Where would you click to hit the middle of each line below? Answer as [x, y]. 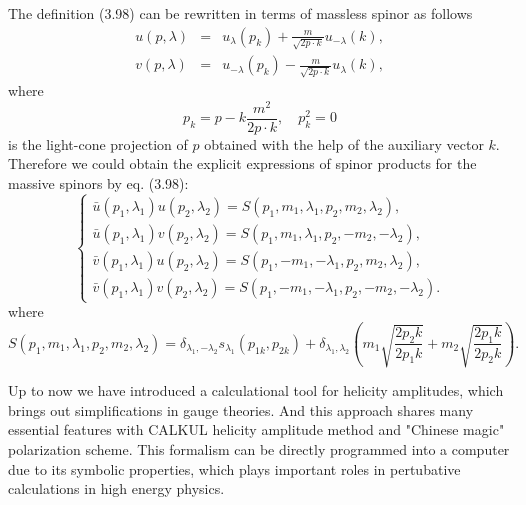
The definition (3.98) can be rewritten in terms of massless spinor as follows [240, 13]
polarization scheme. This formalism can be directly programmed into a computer [259, 448]
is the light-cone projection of [98, 143]
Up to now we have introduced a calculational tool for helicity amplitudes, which [256, 390]
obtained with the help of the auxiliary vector [344, 143]
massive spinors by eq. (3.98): [98, 182]
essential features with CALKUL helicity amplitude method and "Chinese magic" [256, 429]
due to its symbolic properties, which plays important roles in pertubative [234, 468]
